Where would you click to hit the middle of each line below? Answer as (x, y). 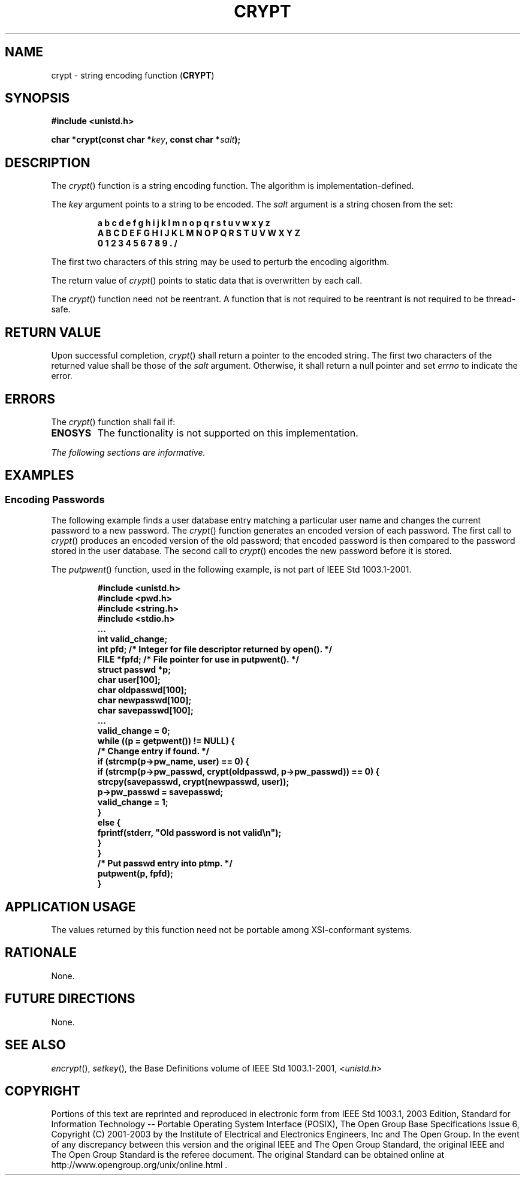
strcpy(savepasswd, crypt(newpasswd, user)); (193, 782)
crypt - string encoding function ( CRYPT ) (133, 75)
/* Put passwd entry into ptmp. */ (165, 863)
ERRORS (30, 399)
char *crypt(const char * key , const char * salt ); (146, 140)
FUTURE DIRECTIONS (70, 999)
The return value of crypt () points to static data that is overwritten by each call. (207, 281)
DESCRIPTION (48, 162)
